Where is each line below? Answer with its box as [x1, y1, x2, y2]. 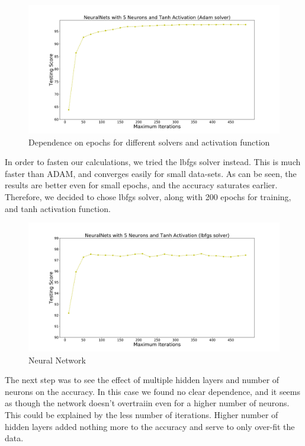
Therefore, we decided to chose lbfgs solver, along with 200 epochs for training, [5, 190, 291, 203]
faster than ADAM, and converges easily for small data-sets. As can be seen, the [5, 167, 297, 179]
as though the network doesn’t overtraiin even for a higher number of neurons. [5, 397, 290, 409]
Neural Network [28, 353, 86, 366]
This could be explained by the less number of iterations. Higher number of [5, 409, 278, 421]
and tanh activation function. [5, 202, 111, 214]
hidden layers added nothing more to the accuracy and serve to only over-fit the [5, 420, 295, 432]
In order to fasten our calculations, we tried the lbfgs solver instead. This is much [5, 156, 301, 168]
